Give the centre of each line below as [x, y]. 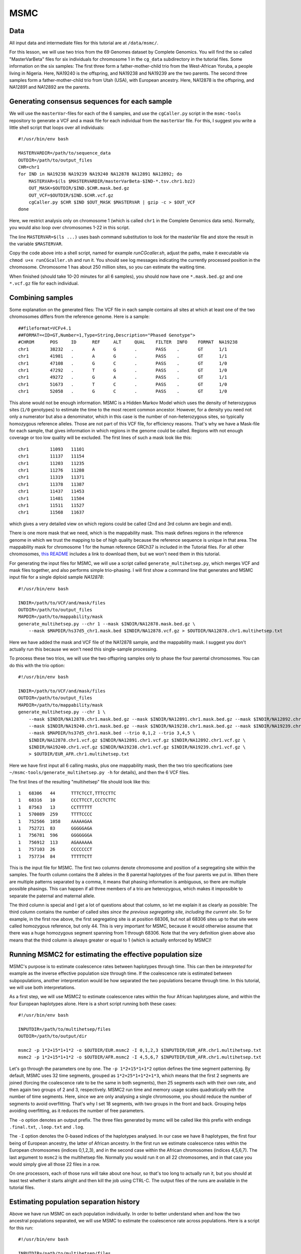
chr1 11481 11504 [51, 498]
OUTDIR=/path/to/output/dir [53, 1036]
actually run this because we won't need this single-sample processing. [84, 649]
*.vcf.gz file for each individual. [44, 283]
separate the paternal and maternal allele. [52, 896]
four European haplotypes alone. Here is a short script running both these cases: [93, 1004]
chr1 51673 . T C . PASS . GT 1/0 [123, 384]
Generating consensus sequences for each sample [91, 102]
